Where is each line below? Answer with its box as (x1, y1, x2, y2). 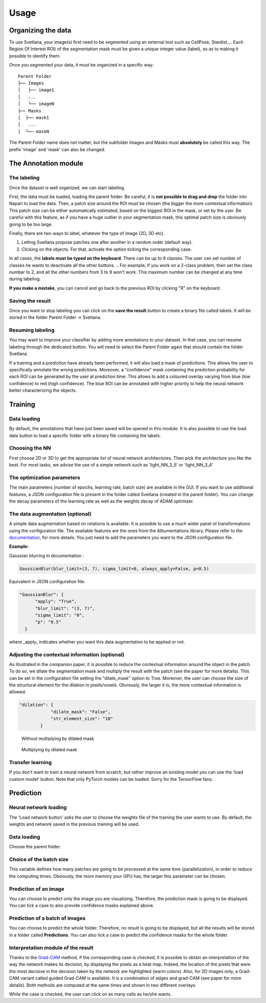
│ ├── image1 (18, 87, 55, 93)
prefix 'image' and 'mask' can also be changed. (9, 146, 106, 152)
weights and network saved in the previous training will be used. (9, 821, 140, 827)
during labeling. (9, 276, 41, 282)
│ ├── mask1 (18, 115, 49, 120)
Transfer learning (9, 759, 52, 766)
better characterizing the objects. (9, 387, 77, 394)
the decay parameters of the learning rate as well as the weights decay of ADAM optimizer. (9, 498, 194, 504)
